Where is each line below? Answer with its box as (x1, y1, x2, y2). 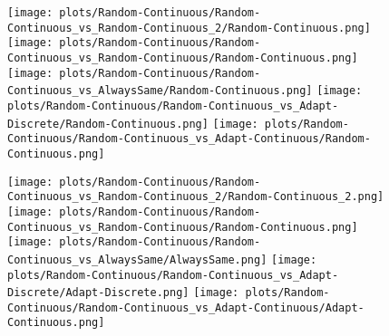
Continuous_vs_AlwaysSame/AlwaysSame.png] (7, 253, 267, 266)
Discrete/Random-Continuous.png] (7, 117, 209, 130)
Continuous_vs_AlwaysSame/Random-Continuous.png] (7, 84, 313, 98)
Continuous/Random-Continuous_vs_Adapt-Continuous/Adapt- (7, 301, 365, 314)
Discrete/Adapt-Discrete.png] (7, 286, 190, 300)
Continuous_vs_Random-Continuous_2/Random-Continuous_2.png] (7, 190, 384, 204)
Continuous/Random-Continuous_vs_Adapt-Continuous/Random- (7, 132, 371, 146)
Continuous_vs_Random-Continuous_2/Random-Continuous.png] (7, 21, 371, 34)
